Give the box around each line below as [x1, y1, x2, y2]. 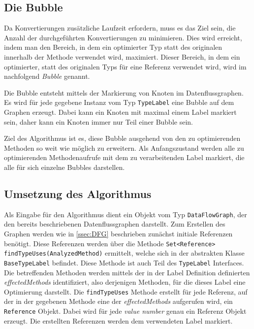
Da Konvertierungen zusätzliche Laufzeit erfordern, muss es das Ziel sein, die [4, 23, 236, 33]
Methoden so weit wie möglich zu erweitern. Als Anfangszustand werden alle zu [4, 142, 244, 153]
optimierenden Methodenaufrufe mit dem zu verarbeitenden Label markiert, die [4, 152, 245, 163]
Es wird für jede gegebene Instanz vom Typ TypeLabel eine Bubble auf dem [4, 97, 234, 107]
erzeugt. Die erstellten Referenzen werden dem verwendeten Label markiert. [4, 315, 233, 326]
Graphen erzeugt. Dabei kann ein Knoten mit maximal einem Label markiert [4, 107, 237, 117]
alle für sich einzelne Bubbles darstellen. [4, 162, 125, 172]
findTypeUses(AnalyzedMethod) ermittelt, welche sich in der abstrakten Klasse [4, 248, 245, 258]
